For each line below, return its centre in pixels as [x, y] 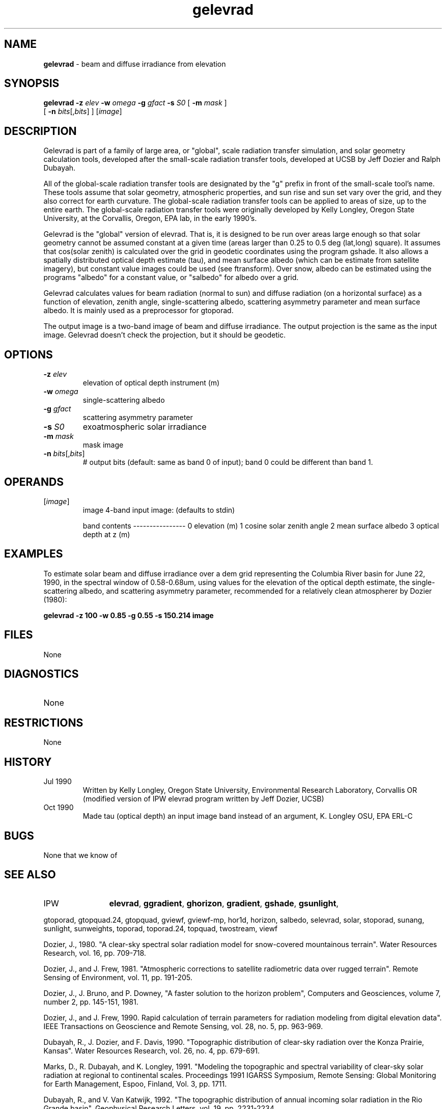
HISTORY [28, 762]
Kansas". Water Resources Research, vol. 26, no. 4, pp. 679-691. [152, 1050]
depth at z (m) [106, 534]
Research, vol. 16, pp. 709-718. [95, 953]
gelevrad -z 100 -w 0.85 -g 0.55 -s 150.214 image [129, 615]
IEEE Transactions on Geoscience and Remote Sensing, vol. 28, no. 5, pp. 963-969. [183, 1026]
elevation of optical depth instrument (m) [151, 383]
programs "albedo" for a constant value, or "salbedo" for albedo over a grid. [171, 278]
